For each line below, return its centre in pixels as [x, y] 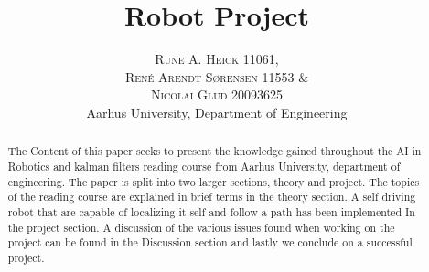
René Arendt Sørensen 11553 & [217, 76]
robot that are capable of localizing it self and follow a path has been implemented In [211, 211]
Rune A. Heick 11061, [217, 59]
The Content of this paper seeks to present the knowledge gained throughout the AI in [214, 151]
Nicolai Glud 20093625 [217, 94]
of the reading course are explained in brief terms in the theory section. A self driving [212, 197]
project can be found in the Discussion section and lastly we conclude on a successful [210, 242]
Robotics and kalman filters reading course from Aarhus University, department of [204, 166]
